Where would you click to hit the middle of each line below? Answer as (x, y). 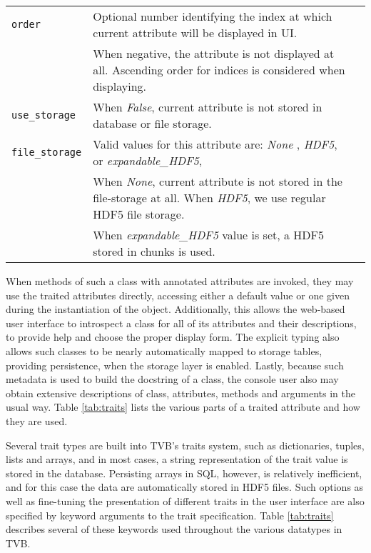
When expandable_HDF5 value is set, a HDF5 (209, 235)
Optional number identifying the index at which (213, 16)
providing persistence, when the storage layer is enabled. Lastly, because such (175, 365)
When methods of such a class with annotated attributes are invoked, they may (180, 281)
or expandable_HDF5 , (148, 160)
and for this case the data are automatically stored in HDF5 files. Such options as (185, 487)
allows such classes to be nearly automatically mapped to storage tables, (164, 350)
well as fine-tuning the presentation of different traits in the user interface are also (185, 500)
